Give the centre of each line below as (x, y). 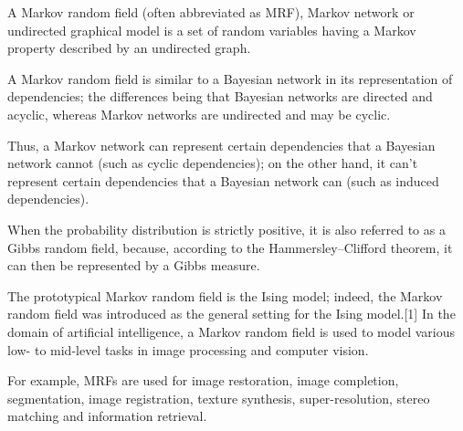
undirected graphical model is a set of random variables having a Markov (212, 30)
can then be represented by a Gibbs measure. (134, 265)
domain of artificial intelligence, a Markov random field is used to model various (231, 331)
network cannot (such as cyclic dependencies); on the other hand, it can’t (213, 163)
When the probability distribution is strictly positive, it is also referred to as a (226, 229)
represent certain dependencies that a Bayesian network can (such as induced (223, 180)
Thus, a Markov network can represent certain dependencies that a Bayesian (221, 145)
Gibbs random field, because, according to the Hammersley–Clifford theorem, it (230, 247)
